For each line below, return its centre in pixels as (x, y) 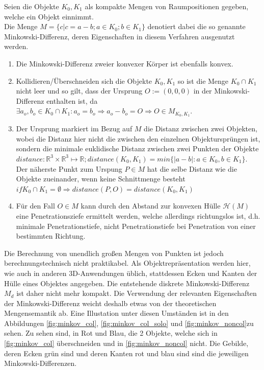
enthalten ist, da (72, 100)
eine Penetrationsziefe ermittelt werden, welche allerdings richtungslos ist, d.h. (138, 215)
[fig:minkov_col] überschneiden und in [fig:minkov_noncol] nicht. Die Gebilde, (126, 343)
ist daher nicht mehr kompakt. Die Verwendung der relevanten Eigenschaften (137, 293)
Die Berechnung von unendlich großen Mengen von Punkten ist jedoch (114, 253)
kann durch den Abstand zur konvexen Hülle (151, 206)
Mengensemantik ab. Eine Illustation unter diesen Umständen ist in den (116, 313)
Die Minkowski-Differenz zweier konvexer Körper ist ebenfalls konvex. (125, 63)
